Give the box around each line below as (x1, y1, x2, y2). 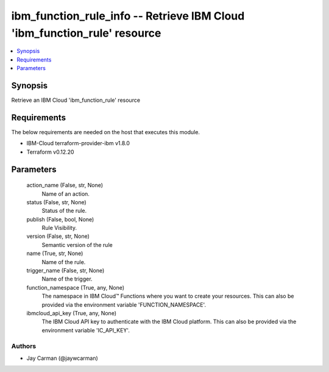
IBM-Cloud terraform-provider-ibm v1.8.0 (26, 140, 130, 147)
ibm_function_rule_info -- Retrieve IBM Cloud (11, 9, 245, 23)
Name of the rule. (41, 258, 86, 265)
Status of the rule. (41, 207, 87, 215)
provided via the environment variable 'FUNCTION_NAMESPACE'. (41, 301, 207, 308)
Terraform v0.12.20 (26, 148, 74, 156)
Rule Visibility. (41, 224, 77, 232)
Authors (11, 342, 37, 350)
